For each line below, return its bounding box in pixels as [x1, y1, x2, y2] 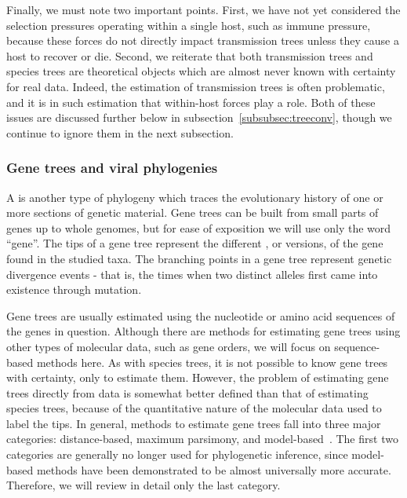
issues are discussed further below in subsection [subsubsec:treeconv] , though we [6, 109, 392, 126]
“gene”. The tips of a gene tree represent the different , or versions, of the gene [6, 235, 383, 251]
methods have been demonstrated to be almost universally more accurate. [36, 461, 391, 478]
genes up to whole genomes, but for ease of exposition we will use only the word [6, 219, 391, 236]
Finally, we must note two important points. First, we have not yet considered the [6, 2, 401, 17]
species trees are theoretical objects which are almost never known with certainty [6, 63, 396, 79]
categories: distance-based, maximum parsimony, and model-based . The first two [6, 430, 398, 447]
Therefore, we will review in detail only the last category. [6, 477, 281, 493]
